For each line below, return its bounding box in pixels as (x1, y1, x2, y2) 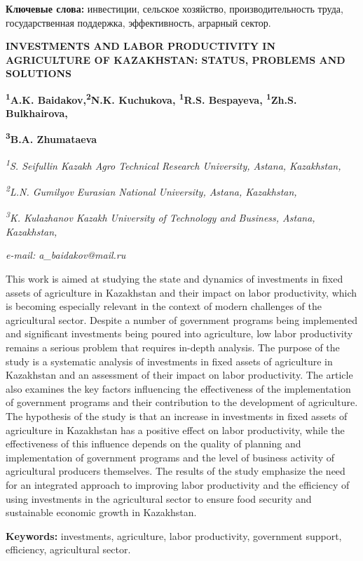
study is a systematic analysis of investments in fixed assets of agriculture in (6, 353, 333, 368)
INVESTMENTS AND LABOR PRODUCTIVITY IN (6, 39, 276, 53)
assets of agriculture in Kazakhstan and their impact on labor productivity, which (6, 285, 357, 299)
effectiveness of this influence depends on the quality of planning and (6, 436, 301, 451)
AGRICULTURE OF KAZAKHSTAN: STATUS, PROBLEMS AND (6, 52, 345, 67)
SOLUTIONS (6, 66, 72, 81)
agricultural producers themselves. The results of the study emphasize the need (6, 464, 345, 478)
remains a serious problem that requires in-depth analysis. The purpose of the (6, 339, 340, 354)
